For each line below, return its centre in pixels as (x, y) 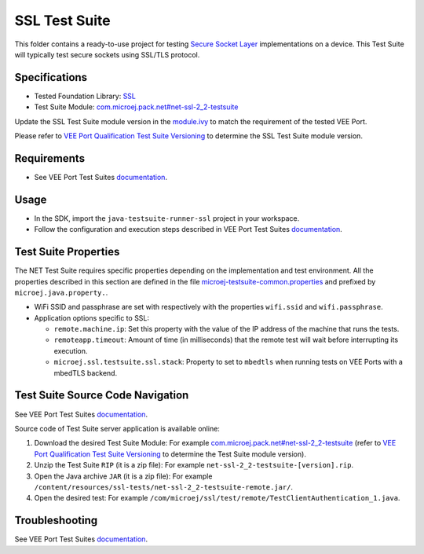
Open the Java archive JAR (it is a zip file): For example (123, 476)
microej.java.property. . (61, 292)
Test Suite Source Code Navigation (102, 396)
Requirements (50, 158)
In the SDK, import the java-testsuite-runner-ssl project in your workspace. (167, 218)
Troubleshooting (56, 521)
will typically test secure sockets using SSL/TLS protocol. (107, 54)
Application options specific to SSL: (91, 317)
